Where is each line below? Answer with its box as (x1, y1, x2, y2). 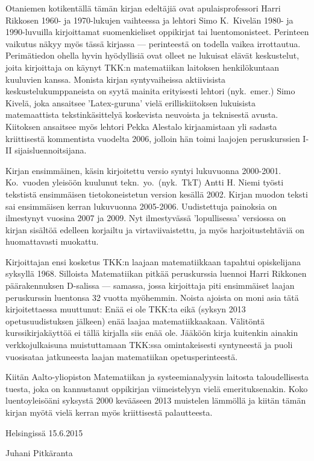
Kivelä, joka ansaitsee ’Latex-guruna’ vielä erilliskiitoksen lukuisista (5, 96, 256, 109)
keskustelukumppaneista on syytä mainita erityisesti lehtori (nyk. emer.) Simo (5, 85, 295, 97)
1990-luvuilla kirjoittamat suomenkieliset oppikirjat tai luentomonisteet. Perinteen (5, 25, 309, 38)
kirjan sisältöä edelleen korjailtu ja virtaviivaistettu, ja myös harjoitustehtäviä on (5, 223, 305, 236)
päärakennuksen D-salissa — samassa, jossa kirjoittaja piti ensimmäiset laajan (5, 279, 295, 292)
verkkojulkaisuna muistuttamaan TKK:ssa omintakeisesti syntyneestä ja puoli (5, 338, 293, 351)
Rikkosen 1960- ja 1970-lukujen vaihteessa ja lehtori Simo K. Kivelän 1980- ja (5, 13, 294, 26)
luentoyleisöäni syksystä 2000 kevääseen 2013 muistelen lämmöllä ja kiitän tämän (5, 394, 306, 407)
